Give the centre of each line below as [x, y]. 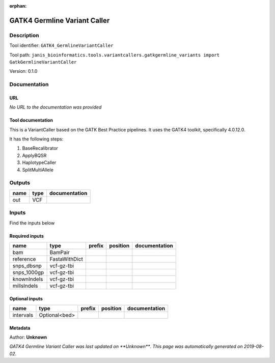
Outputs [20, 183]
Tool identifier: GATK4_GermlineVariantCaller [61, 45]
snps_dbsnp [27, 266]
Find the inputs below [32, 223]
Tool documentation [31, 120]
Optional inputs [26, 298]
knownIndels [28, 279]
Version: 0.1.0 [23, 71]
